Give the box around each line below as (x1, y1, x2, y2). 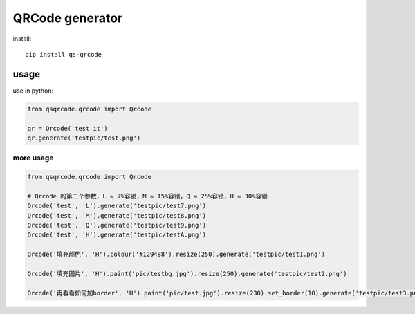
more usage (12, 153, 54, 163)
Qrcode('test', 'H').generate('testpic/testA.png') (27, 231, 207, 239)
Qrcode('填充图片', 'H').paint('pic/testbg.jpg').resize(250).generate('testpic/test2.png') (27, 270, 347, 278)
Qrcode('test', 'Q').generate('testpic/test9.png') (27, 221, 207, 230)
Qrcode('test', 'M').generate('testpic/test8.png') (27, 212, 207, 219)
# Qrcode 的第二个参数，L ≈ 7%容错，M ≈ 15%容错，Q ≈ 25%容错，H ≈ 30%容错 (27, 192, 268, 200)
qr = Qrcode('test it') (27, 124, 109, 132)
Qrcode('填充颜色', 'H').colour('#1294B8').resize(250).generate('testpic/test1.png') (27, 250, 325, 259)
